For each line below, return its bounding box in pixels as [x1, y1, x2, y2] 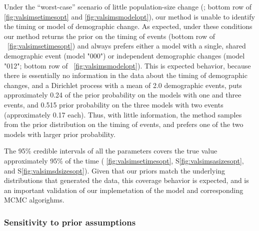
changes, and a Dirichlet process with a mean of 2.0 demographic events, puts [4, 79, 242, 90]
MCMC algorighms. [4, 194, 64, 205]
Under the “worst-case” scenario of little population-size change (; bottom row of [4, 1, 252, 11]
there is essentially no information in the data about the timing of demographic [4, 70, 247, 80]
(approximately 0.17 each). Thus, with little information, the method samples [4, 109, 242, 119]
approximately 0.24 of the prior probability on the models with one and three [4, 89, 241, 100]
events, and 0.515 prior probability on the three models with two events [4, 99, 223, 109]
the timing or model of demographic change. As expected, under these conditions [4, 21, 252, 31]
